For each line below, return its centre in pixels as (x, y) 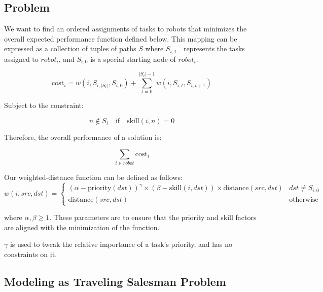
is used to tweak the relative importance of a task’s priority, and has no (121, 244)
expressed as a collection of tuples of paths (70, 48)
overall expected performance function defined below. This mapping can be (121, 38)
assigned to (21, 59)
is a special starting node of (133, 59)
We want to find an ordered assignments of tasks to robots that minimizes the (125, 29)
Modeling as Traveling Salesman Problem (115, 281)
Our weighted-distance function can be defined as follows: (93, 177)
